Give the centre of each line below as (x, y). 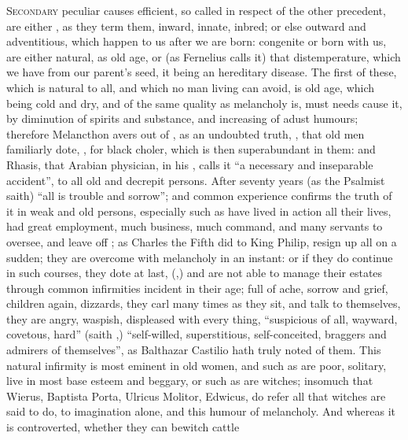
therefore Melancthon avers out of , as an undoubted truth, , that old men (186, 133)
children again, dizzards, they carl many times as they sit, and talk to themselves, (204, 303)
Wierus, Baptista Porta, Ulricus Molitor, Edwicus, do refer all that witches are (196, 396)
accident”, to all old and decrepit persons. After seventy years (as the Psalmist (196, 180)
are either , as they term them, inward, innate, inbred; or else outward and (186, 26)
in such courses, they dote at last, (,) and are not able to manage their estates (195, 273)
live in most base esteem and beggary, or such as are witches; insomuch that (190, 381)
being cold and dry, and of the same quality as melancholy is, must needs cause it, (204, 103)
